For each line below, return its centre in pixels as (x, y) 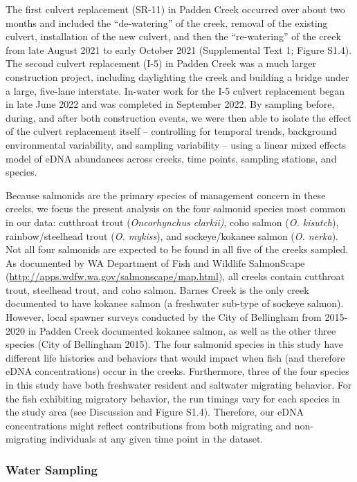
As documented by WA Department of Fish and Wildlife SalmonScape (155, 262)
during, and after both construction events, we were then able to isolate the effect (178, 117)
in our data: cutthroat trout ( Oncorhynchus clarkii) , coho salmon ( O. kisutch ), (172, 222)
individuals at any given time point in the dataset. (156, 439)
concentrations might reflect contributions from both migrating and (148, 425)
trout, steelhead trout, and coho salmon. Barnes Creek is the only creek (157, 289)
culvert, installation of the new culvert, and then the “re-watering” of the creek (173, 36)
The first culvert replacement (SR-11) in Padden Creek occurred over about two (175, 9)
